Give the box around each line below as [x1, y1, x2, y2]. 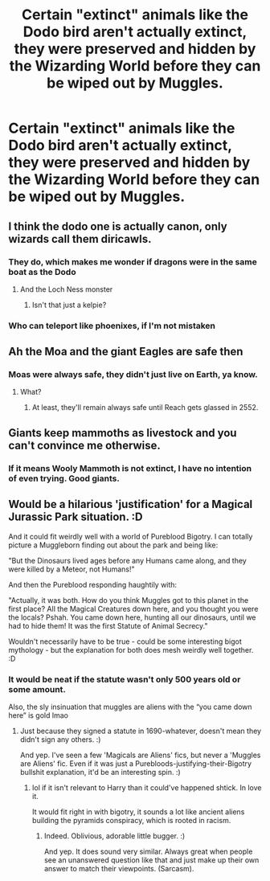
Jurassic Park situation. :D [8, 510, 143, 524]
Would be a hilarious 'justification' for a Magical [8, 498, 253, 511]
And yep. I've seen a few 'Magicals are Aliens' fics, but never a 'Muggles [19, 750, 261, 760]
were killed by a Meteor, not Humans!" [8, 564, 135, 574]
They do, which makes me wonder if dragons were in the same [8, 256, 257, 267]
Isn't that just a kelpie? [31, 300, 107, 309]
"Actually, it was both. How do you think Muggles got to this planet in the [8, 595, 249, 604]
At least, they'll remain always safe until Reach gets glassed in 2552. [31, 403, 259, 412]
